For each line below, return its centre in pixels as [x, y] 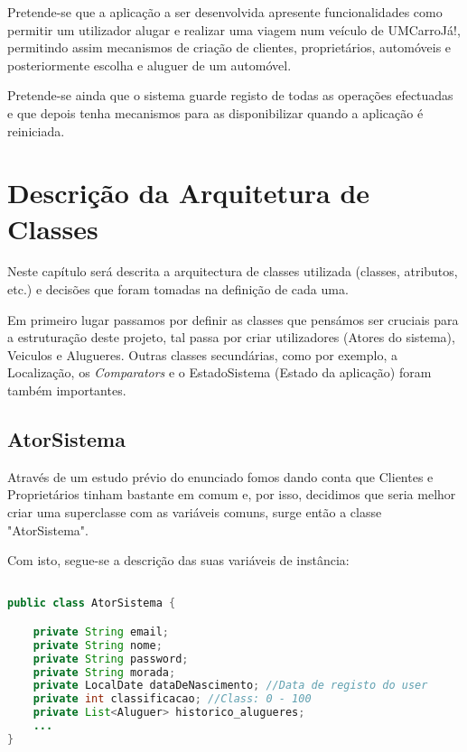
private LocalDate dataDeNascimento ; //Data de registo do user [230, 686]
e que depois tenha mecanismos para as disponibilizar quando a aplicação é [215, 112]
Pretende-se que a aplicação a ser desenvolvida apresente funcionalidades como [225, 12]
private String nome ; [98, 645]
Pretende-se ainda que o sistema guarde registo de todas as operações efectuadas [230, 95]
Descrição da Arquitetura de [189, 193]
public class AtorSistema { [92, 603]
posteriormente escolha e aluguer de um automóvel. [149, 65]
